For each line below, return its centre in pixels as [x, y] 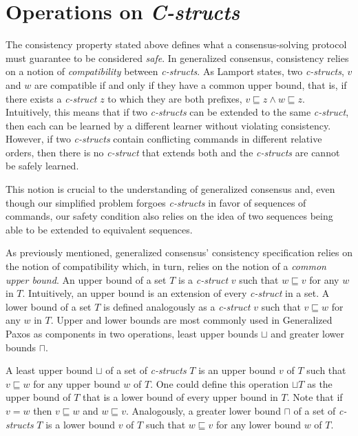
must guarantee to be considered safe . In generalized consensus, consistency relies [177, 58]
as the [320, 383]
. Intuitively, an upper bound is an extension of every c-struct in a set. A [176, 293]
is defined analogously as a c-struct [177, 306]
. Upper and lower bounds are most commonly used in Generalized [191, 320]
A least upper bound [49, 370]
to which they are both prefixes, [175, 98]
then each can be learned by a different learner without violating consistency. [168, 125]
